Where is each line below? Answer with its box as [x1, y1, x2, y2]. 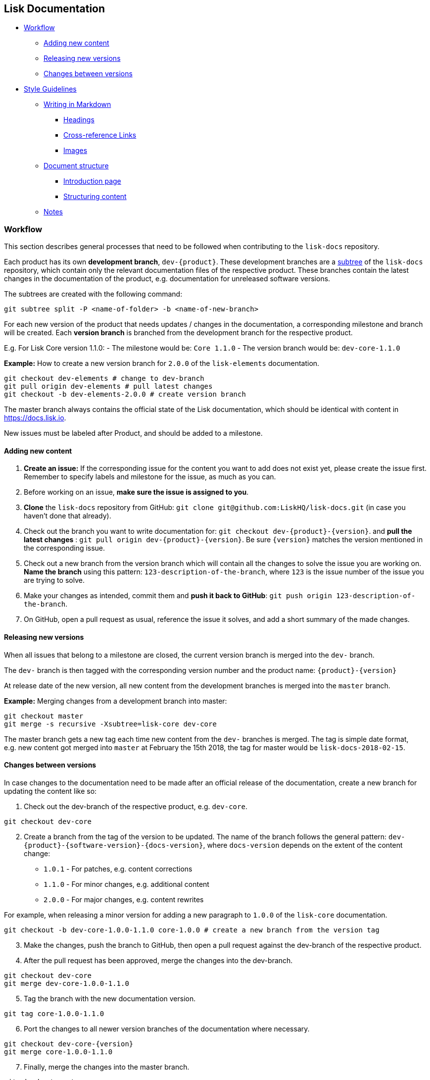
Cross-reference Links [63, 131, 137, 140]
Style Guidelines [24, 85, 77, 94]
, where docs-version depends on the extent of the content [203, 840, 403, 849]
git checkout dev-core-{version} [4, 1039, 134, 1048]
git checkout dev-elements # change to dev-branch [4, 374, 204, 383]
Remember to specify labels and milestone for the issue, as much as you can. [24, 472, 276, 481]
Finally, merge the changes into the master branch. [24, 1062, 190, 1071]
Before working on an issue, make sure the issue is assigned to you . [24, 488, 249, 497]
